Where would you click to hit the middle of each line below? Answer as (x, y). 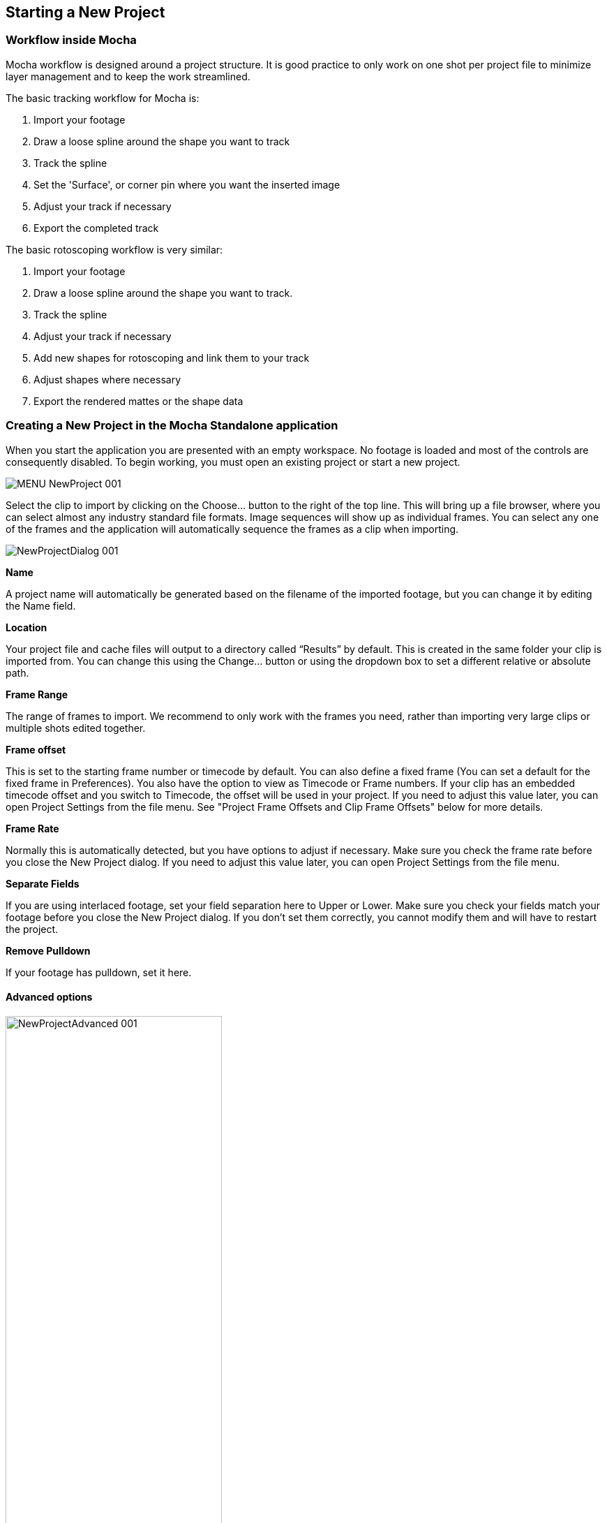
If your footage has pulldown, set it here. (99, 972)
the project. (32, 929)
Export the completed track (96, 228)
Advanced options (49, 997)
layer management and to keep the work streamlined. (128, 76)
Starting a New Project (85, 12)
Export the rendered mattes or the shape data (138, 401)
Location (27, 627)
